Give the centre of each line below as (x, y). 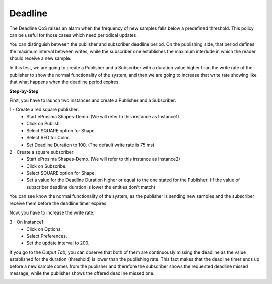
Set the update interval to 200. (58, 243)
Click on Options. (44, 229)
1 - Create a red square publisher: (44, 110)
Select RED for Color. (48, 138)
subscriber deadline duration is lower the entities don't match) (91, 187)
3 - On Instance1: (27, 222)
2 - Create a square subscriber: (42, 152)
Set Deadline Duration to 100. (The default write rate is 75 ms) (90, 145)
